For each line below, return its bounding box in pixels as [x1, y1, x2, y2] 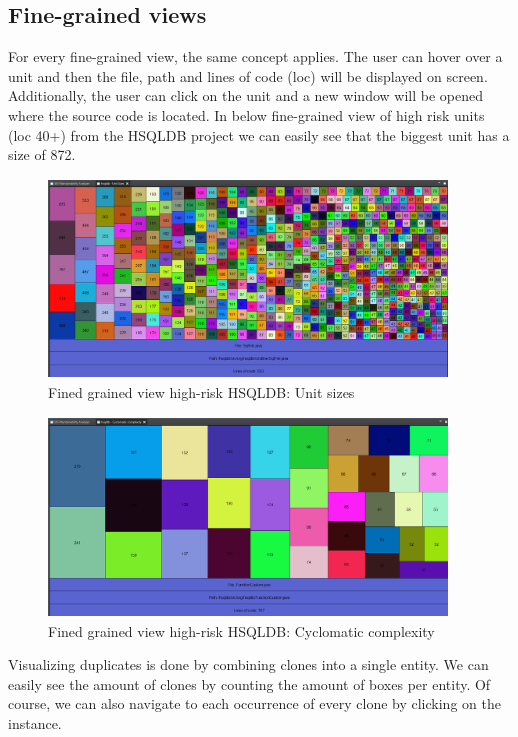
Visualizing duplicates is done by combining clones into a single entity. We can [8, 654, 489, 675]
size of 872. [8, 144, 76, 165]
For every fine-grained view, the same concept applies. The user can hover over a [8, 46, 503, 67]
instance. [8, 712, 62, 733]
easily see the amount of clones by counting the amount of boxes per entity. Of [8, 673, 491, 694]
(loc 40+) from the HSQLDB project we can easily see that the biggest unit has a [8, 124, 510, 145]
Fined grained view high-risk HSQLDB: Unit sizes [48, 382, 355, 403]
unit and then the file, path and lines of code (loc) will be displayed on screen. [8, 65, 488, 86]
